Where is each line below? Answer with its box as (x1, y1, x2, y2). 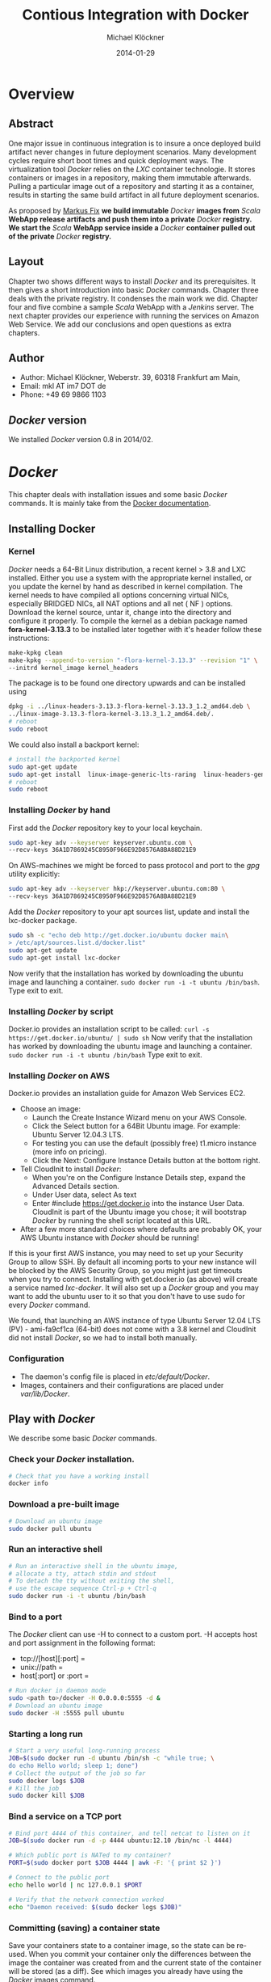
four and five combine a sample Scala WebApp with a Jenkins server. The (8, 302, 254, 312)
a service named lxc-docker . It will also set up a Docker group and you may (8, 1283, 260, 1293)
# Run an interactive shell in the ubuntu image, (8, 1562, 179, 1570)
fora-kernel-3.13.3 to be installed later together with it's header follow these (8, 624, 262, 634)
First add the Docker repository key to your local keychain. (8, 823, 203, 833)
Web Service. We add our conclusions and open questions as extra (8, 319, 231, 329)
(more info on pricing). (31, 1147, 107, 1157)
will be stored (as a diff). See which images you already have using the (8, 1966, 244, 1976)
